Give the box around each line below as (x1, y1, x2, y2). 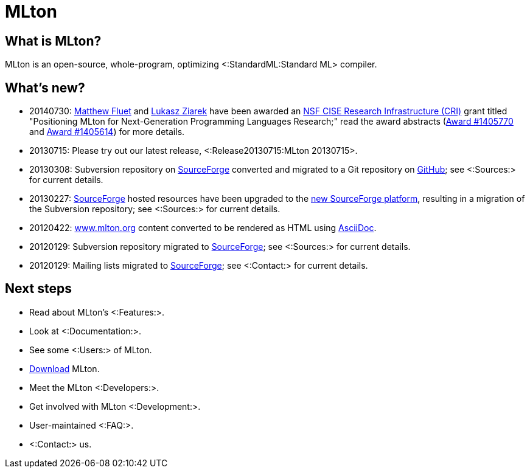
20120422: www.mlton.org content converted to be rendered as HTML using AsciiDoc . (29, 223, 377, 233)
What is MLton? (5, 33, 102, 49)
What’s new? (5, 80, 85, 95)
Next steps (5, 281, 72, 297)
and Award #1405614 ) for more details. (29, 126, 185, 137)
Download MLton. (29, 363, 100, 374)
